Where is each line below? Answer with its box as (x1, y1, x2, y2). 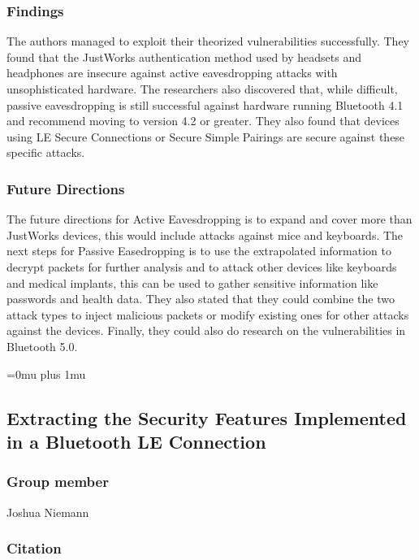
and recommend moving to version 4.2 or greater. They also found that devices (6, 112, 400, 129)
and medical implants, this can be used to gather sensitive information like (6, 274, 378, 291)
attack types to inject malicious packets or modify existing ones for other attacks (6, 306, 409, 323)
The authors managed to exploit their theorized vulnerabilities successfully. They (6, 33, 410, 50)
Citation (6, 538, 62, 558)
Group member (6, 471, 109, 492)
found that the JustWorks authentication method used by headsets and (6, 48, 361, 65)
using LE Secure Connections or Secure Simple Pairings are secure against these (6, 128, 405, 145)
